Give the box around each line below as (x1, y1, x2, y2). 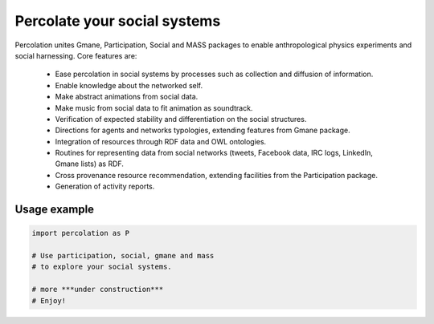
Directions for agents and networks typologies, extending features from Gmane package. (55, 125, 350, 136)
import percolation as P (31, 229, 130, 238)
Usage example (14, 203, 95, 217)
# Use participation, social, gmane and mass (31, 251, 215, 261)
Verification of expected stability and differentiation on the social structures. (55, 114, 307, 124)
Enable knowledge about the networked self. (55, 80, 203, 90)
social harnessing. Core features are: (14, 51, 137, 60)
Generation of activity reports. (55, 181, 155, 192)
